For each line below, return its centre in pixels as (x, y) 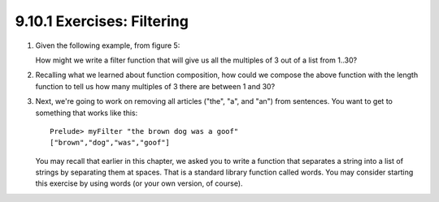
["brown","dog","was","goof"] (110, 143)
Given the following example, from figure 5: (108, 45)
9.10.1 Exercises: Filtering (102, 21)
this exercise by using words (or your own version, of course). (139, 183)
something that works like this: (87, 113)
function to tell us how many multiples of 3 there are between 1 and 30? (155, 86)
